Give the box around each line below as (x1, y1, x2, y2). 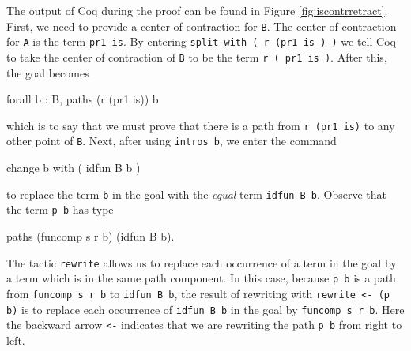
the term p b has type (6, 201, 114, 218)
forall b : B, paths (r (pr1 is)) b (6, 91, 159, 107)
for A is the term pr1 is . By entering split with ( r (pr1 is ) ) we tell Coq (6, 33, 396, 50)
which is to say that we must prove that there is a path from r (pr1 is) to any (6, 117, 395, 133)
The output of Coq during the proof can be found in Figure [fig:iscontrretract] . (6, 2, 388, 18)
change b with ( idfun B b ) (6, 159, 141, 176)
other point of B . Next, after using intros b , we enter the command (6, 133, 337, 149)
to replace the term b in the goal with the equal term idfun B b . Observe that (6, 185, 387, 202)
